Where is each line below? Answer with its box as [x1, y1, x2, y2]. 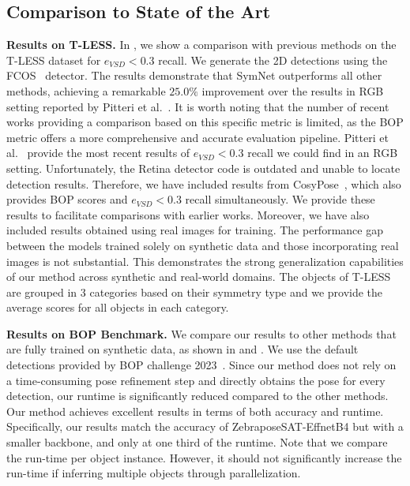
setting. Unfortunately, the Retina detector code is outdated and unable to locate [6, 159, 401, 176]
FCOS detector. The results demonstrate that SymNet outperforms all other [6, 67, 382, 84]
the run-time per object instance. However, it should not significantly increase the [6, 449, 402, 465]
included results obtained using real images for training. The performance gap [6, 222, 383, 238]
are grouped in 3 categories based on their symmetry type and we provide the [6, 283, 383, 300]
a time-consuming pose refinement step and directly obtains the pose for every [6, 372, 386, 388]
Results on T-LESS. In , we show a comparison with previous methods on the [6, 36, 397, 53]
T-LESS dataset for [6, 51, 101, 68]
